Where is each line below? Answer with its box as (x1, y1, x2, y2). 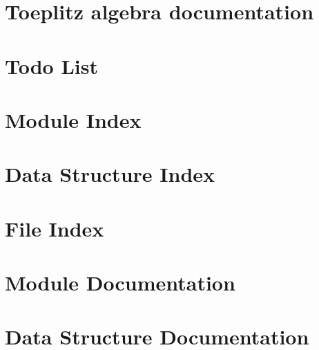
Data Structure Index (5, 160, 215, 188)
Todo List (5, 51, 98, 80)
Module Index (5, 105, 142, 133)
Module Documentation (5, 268, 235, 297)
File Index (5, 214, 104, 242)
